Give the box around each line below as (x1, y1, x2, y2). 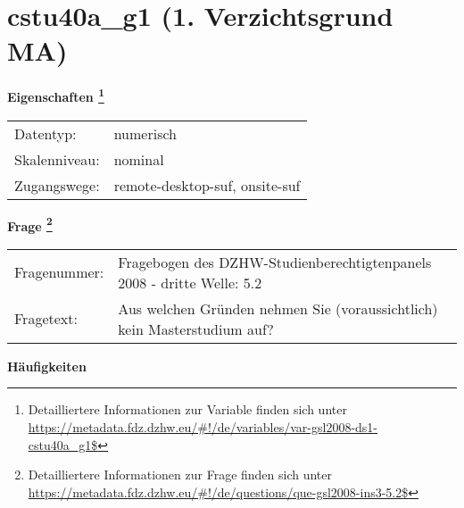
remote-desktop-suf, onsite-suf (113, 174, 301, 196)
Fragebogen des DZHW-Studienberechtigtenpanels (118, 251, 432, 272)
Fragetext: (14, 308, 78, 329)
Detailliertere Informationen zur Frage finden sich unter (28, 465, 333, 484)
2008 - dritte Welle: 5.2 (118, 271, 262, 293)
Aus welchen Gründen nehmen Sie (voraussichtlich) (118, 297, 438, 319)
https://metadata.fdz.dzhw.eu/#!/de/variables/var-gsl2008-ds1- (28, 418, 378, 436)
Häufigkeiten (7, 356, 87, 375)
